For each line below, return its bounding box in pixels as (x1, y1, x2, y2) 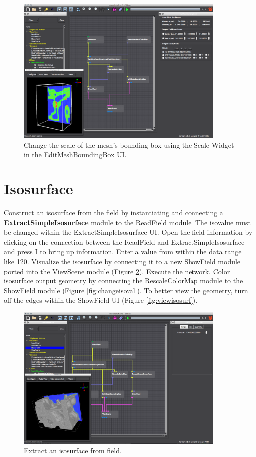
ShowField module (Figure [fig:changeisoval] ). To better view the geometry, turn (4, 285, 248, 295)
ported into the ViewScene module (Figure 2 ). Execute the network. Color (4, 266, 230, 276)
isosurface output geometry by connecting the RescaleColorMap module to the (4, 275, 243, 286)
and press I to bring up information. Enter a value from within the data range (4, 246, 242, 257)
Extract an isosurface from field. (24, 445, 122, 456)
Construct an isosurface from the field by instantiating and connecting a (4, 207, 223, 217)
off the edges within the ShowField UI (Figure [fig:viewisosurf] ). (4, 295, 198, 305)
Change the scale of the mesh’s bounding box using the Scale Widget (24, 139, 234, 150)
